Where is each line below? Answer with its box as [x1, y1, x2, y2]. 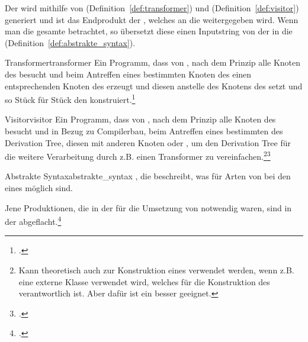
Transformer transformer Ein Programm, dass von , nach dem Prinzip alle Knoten [5, 56, 301, 69]
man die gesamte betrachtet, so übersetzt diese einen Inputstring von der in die [5, 25, 293, 37]
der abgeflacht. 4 [5, 214, 62, 227]
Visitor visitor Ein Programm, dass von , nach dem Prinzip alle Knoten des [5, 113, 276, 125]
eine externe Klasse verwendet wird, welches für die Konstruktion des [18, 275, 270, 288]
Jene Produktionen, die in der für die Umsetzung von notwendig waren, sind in [5, 201, 292, 214]
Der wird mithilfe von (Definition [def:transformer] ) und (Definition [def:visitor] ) [5, 2, 299, 14]
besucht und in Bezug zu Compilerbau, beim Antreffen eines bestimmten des [5, 125, 283, 137]
